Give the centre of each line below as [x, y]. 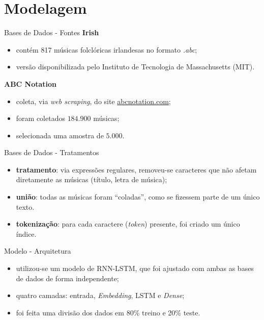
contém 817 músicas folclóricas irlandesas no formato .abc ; [107, 49]
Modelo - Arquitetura [38, 251]
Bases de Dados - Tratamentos [52, 152]
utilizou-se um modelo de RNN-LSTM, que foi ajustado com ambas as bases [135, 268]
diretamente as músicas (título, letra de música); [92, 179]
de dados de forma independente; [67, 278]
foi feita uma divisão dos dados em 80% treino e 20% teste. [108, 312]
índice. [26, 233]
